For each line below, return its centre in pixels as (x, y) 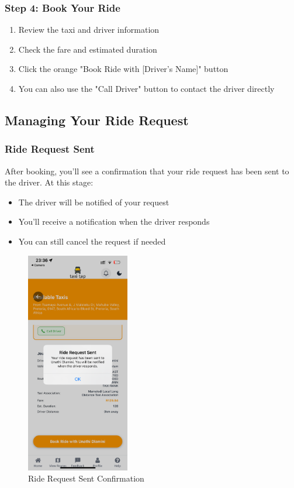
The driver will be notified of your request (94, 202)
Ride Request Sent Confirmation (86, 478)
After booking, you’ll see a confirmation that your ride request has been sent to (147, 171)
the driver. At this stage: (49, 182)
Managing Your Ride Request (97, 120)
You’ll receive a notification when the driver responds (114, 221)
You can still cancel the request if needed (92, 241)
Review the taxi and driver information (89, 30)
